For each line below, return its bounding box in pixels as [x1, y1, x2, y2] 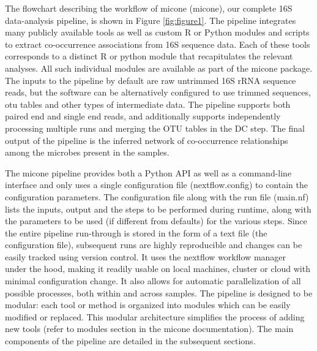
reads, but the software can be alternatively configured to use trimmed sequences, [5, 86, 311, 99]
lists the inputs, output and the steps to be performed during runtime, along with [5, 202, 311, 215]
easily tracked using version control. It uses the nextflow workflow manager [5, 250, 286, 263]
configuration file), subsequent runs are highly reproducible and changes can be [5, 238, 302, 251]
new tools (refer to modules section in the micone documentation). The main [5, 322, 294, 335]
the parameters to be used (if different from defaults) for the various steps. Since [5, 214, 307, 227]
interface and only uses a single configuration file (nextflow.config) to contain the [5, 178, 308, 191]
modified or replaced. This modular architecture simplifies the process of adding [5, 310, 305, 323]
